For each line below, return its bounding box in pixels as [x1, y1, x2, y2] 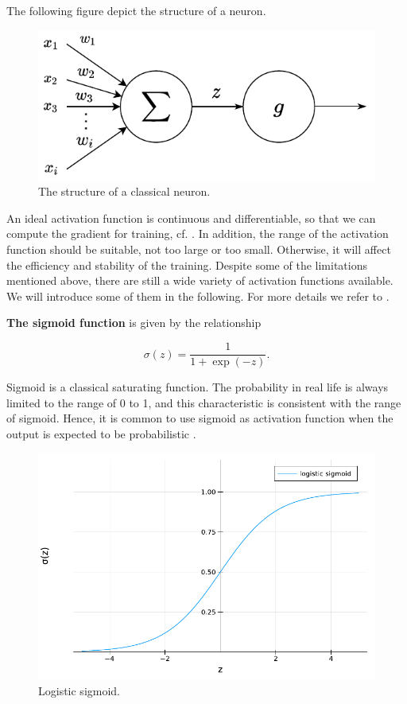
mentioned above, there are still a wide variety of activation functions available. [6, 272, 393, 289]
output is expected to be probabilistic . [6, 425, 196, 441]
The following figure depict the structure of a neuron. [6, 2, 266, 18]
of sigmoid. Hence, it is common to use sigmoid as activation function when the [6, 410, 393, 426]
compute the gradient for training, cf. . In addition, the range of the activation [6, 225, 389, 242]
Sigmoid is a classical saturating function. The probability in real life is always [6, 379, 389, 395]
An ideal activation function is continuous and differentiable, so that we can [6, 209, 376, 226]
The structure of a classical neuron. [38, 183, 211, 200]
